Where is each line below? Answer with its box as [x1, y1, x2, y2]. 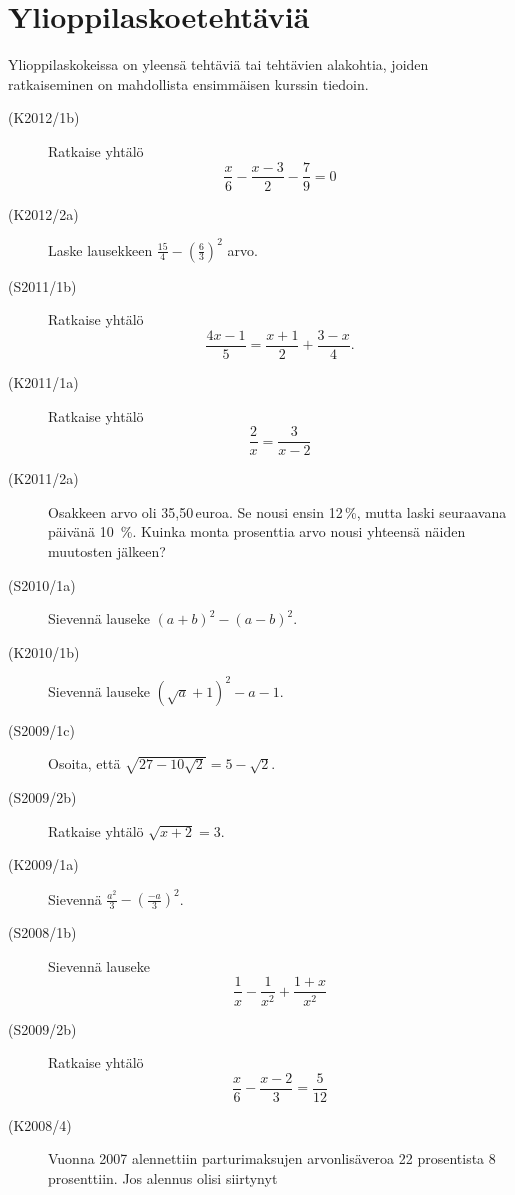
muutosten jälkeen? [48, 540, 166, 561]
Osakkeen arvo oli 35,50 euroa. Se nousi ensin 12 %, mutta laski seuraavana [48, 501, 507, 522]
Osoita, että [48, 753, 121, 774]
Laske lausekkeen [48, 239, 153, 260]
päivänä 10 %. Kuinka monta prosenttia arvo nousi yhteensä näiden [48, 521, 466, 542]
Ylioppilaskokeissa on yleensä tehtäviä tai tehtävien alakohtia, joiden [8, 54, 429, 75]
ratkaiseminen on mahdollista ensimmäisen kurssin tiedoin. [8, 73, 369, 94]
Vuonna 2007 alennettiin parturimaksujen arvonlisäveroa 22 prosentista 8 [48, 1148, 496, 1169]
